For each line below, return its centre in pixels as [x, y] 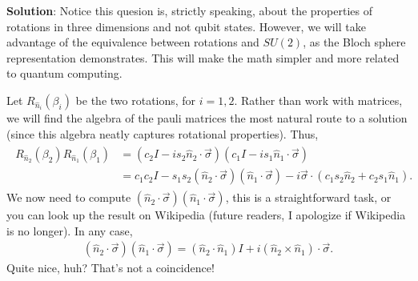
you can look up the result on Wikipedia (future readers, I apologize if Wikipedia [206, 215]
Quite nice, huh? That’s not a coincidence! [111, 268]
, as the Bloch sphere [354, 42]
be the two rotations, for [136, 100]
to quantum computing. [64, 73]
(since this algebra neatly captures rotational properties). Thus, [163, 133]
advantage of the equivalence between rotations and [133, 42]
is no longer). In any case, [70, 230]
